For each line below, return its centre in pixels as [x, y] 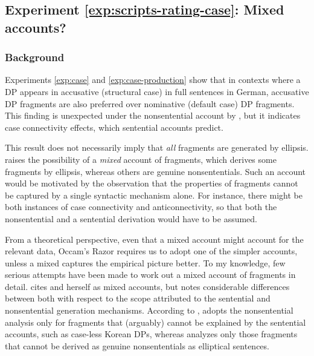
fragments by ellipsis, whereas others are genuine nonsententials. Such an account [155, 171]
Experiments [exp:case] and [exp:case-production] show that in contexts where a [153, 80]
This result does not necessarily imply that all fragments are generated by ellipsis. [157, 147]
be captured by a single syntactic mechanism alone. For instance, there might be [154, 195]
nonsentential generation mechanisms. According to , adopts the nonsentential [149, 310]
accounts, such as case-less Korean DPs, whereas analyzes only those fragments [151, 334]
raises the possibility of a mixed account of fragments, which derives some [141, 159]
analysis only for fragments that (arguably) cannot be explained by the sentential [155, 322]
